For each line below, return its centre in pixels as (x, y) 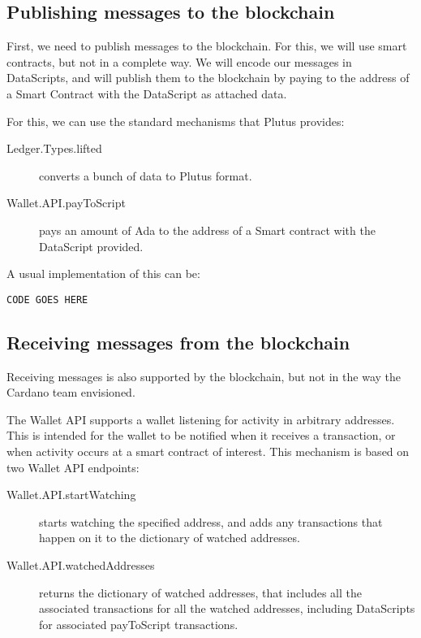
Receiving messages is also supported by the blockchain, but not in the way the (204, 376)
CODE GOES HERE (47, 299)
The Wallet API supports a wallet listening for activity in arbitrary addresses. (201, 419)
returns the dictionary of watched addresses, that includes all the (200, 592)
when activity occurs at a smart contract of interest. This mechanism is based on (208, 451)
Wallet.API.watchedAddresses (81, 564)
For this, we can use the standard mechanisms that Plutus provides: (176, 121)
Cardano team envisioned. (71, 392)
